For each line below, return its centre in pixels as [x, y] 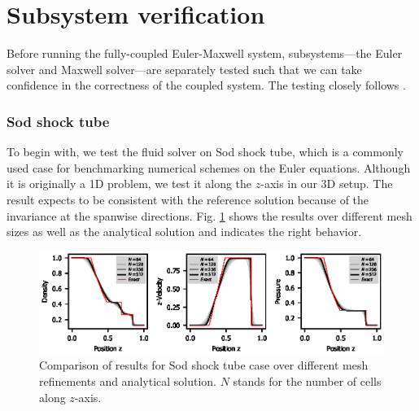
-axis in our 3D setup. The [327, 184]
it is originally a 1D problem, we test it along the [129, 184]
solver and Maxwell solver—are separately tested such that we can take [184, 69]
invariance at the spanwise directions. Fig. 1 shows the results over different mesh [209, 215]
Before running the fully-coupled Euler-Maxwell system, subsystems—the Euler [205, 53]
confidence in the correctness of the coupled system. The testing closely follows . [206, 85]
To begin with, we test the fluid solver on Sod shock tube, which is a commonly [205, 152]
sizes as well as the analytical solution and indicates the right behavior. [184, 232]
